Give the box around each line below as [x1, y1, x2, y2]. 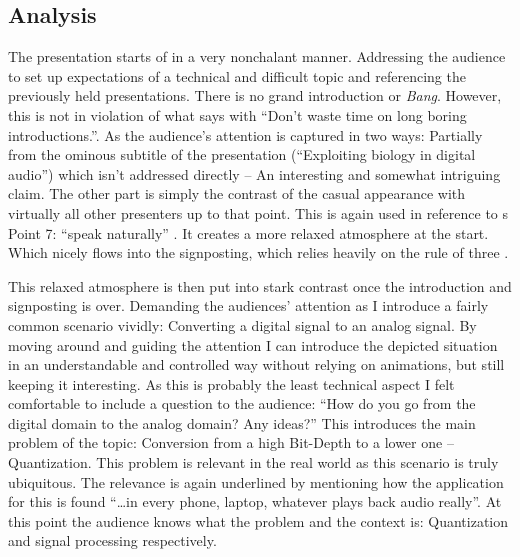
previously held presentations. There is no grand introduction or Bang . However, [8, 85, 502, 106]
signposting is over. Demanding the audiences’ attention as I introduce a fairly [8, 295, 489, 316]
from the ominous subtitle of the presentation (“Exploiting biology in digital [8, 144, 476, 165]
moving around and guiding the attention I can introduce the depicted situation [8, 334, 498, 355]
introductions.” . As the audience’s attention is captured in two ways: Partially [8, 124, 483, 145]
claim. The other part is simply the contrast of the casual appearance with [8, 183, 466, 204]
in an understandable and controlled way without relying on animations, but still [8, 354, 505, 375]
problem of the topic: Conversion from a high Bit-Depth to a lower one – [8, 432, 454, 453]
